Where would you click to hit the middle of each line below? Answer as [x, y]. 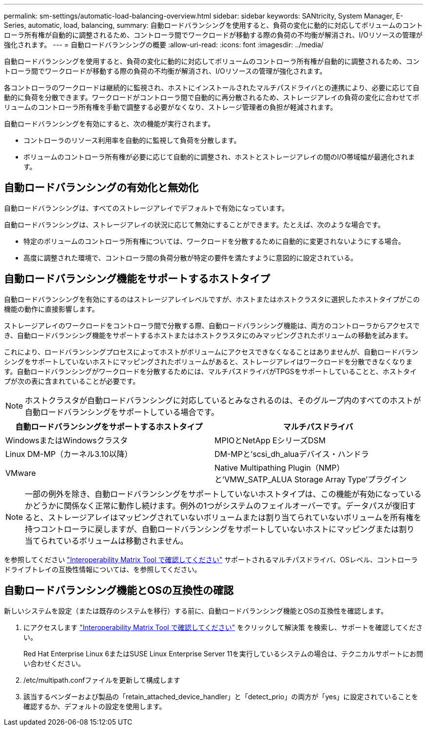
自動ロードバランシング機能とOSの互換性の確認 [119, 591]
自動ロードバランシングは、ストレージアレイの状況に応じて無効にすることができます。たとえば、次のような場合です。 [194, 224]
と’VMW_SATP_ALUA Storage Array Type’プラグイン [311, 479]
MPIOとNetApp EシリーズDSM [270, 440]
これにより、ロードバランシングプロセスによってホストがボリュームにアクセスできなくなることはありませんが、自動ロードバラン [211, 352]
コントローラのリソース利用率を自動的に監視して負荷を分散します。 [132, 140]
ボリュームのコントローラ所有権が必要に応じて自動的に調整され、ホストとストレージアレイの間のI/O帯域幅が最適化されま [219, 157]
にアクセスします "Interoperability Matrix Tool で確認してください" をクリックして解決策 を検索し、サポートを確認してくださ [223, 627]
